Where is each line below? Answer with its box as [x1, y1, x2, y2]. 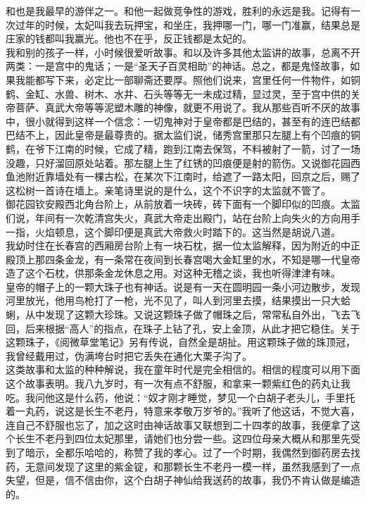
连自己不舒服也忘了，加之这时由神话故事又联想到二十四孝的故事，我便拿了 [6, 417, 351, 432]
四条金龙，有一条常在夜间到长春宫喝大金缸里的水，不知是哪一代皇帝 [44, 251, 360, 266]
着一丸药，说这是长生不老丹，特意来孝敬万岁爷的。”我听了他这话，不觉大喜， [6, 404, 360, 418]
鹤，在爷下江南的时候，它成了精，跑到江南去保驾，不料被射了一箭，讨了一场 [6, 141, 360, 156]
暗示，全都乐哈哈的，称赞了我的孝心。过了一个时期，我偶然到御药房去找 [25, 445, 360, 459]
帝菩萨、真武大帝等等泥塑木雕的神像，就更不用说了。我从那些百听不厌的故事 [6, 100, 360, 115]
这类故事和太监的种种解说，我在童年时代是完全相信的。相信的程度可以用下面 [6, 362, 360, 377]
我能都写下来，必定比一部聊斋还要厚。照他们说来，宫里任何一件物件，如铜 [15, 72, 360, 87]
